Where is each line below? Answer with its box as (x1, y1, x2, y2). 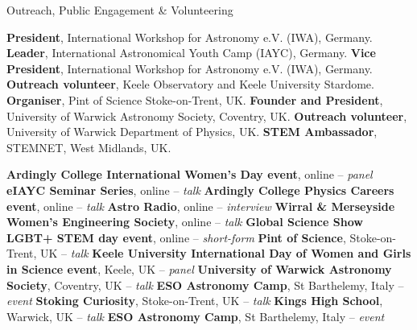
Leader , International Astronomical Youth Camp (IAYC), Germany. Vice (6, 44, 376, 61)
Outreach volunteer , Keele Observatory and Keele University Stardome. (6, 76, 374, 93)
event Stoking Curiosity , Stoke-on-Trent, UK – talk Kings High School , (6, 292, 383, 309)
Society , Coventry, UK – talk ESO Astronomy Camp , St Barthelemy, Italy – (6, 276, 404, 293)
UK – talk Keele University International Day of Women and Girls (40, 245, 411, 262)
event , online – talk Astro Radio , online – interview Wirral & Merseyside (6, 197, 395, 214)
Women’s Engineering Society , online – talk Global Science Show (6, 213, 363, 230)
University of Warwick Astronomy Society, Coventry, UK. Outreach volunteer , (6, 107, 407, 124)
